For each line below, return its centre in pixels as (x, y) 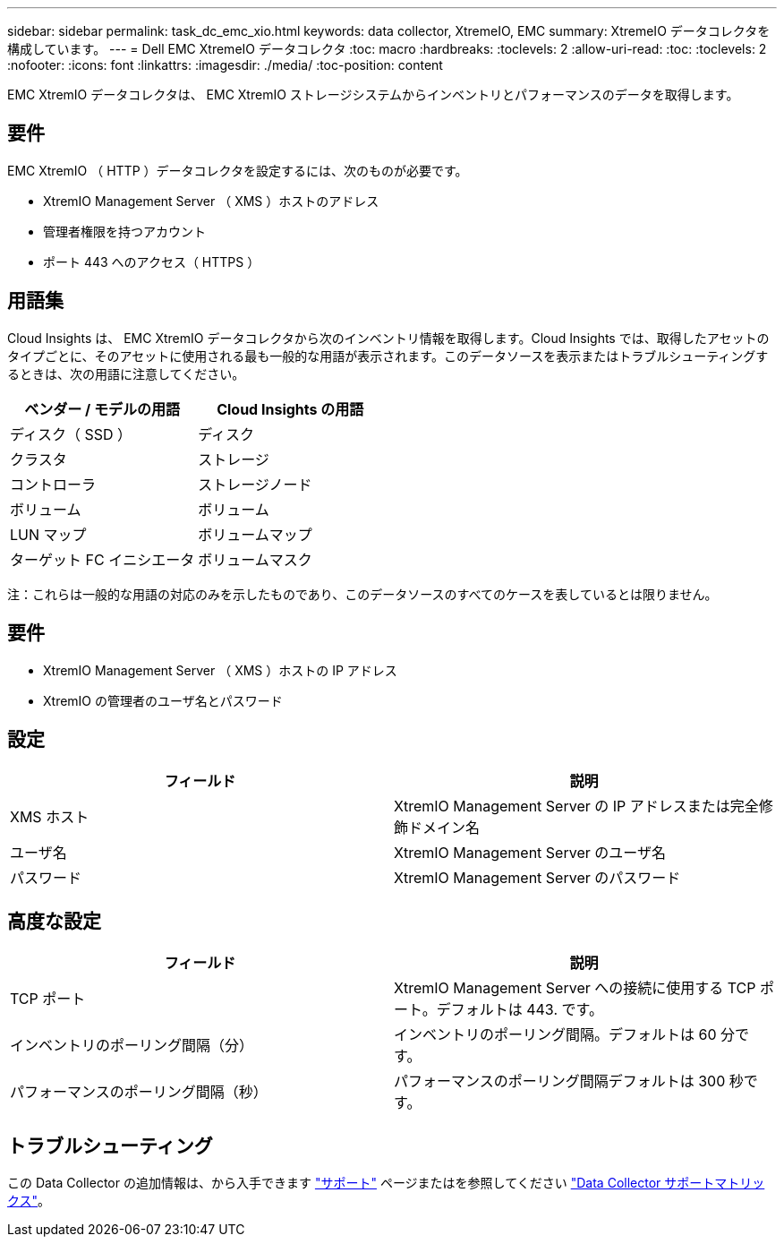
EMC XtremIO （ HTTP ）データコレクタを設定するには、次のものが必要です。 (238, 170)
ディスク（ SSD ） (71, 434)
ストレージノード (255, 484)
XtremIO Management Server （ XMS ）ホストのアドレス (211, 201)
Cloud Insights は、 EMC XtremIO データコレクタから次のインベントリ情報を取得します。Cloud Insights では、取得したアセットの (388, 338)
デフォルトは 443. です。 (520, 1010)
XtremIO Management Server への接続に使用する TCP (575, 988)
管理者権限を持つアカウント (124, 231)
